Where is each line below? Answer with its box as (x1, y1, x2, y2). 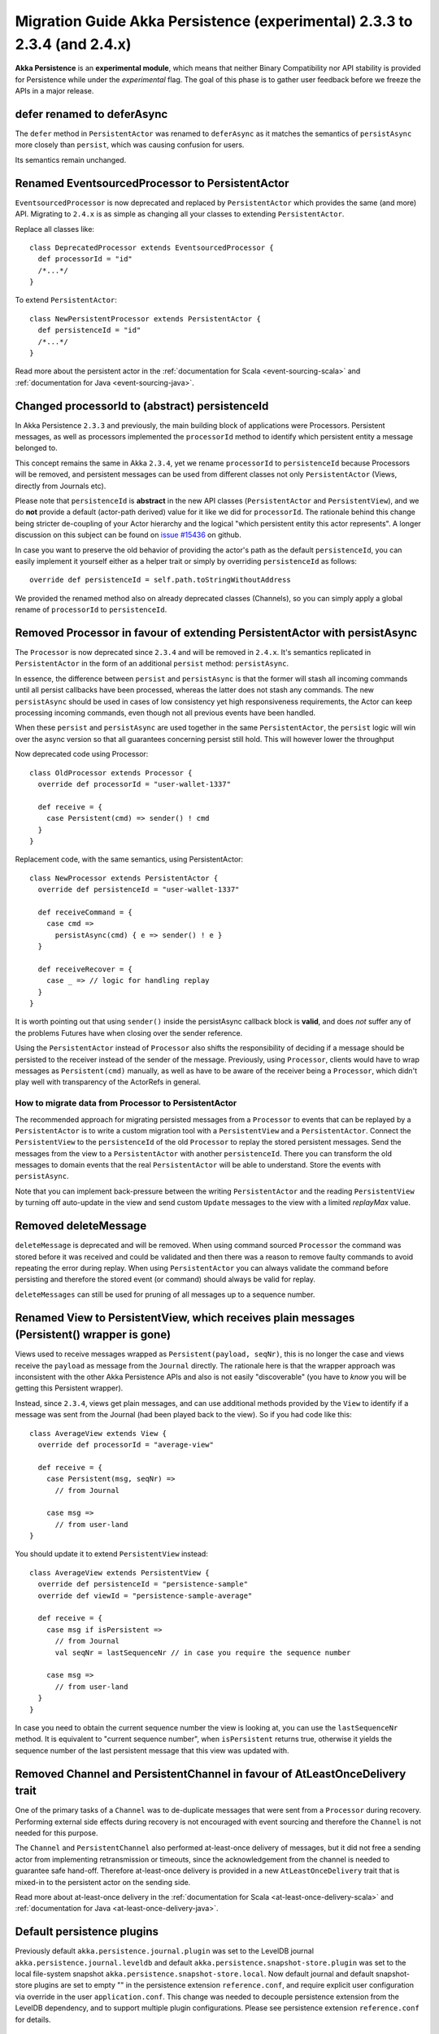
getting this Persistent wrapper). (15, 1383, 124, 1393)
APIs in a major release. (15, 86, 94, 96)
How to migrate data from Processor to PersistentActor (15, 1098, 237, 1109)
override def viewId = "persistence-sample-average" (37, 1591, 253, 1600)
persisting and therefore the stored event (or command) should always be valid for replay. (15, 1274, 316, 1285)
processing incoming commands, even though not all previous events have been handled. (15, 708, 316, 718)
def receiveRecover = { (37, 964, 133, 974)
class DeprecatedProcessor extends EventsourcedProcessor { (29, 242, 274, 252)
